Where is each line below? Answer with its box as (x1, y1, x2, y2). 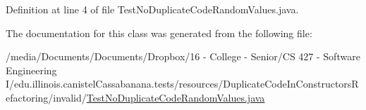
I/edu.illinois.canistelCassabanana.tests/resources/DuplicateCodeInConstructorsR (6, 76, 359, 91)
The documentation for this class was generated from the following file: (6, 25, 312, 40)
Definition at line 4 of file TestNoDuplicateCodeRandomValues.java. (6, 2, 299, 16)
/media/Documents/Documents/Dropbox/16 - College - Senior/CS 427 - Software (6, 49, 360, 64)
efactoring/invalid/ (6, 90, 87, 104)
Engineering (6, 62, 57, 77)
